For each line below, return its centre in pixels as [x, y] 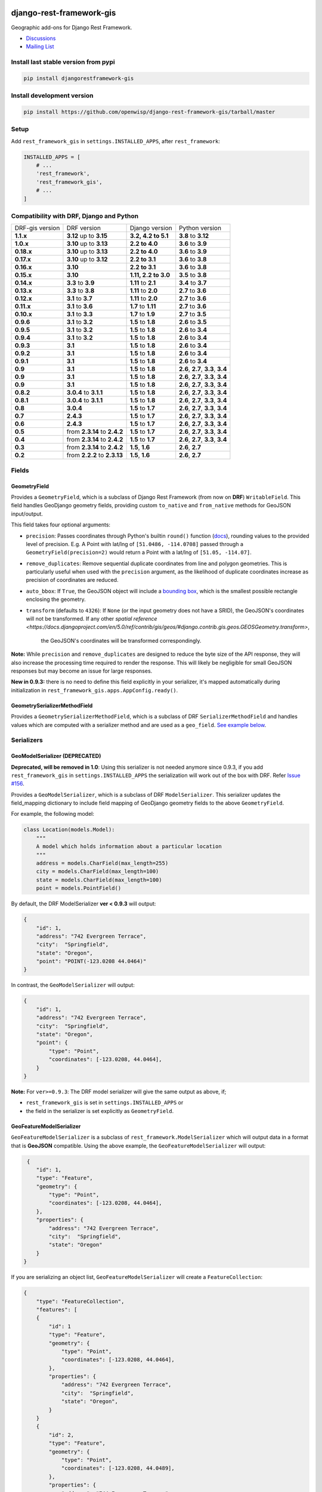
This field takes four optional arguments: [61, 525]
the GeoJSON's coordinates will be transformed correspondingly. [121, 640]
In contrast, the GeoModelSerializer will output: [73, 985]
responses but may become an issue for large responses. [82, 671]
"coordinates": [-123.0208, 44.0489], [118, 1468]
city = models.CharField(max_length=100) [97, 872]
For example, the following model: [53, 814]
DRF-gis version [37, 228]
